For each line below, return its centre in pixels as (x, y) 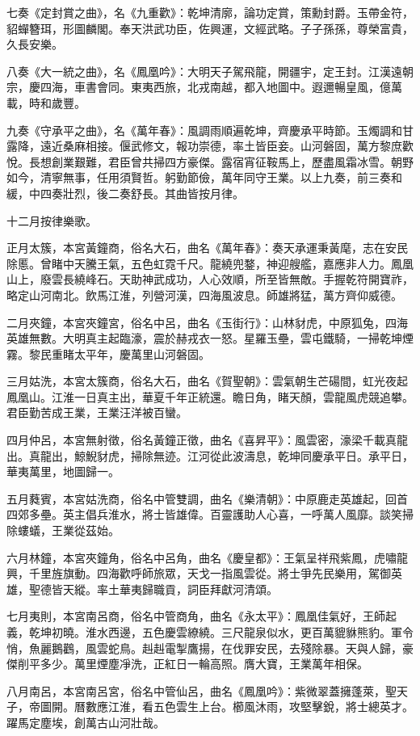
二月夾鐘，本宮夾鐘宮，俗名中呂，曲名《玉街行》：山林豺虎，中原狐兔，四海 (207, 322)
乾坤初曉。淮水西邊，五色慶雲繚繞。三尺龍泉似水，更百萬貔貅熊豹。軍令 (221, 632)
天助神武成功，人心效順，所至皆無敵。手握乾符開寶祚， (266, 279)
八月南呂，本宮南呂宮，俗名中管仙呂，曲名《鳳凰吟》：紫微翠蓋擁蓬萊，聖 (202, 690)
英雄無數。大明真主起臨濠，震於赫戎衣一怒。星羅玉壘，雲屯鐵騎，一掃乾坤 (204, 338)
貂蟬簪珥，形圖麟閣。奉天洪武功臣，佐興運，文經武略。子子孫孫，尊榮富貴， (210, 28)
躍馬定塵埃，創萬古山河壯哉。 (86, 722)
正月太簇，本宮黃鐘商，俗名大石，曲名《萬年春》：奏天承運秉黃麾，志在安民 (207, 248)
